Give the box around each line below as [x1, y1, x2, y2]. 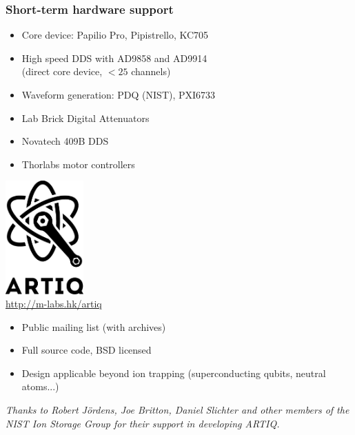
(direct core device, [21, 64, 103, 79]
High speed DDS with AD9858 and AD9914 [21, 50, 207, 65]
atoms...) [21, 379, 59, 394]
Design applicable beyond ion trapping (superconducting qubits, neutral [21, 365, 326, 380]
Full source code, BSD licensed [21, 343, 152, 357]
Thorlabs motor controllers [21, 156, 135, 171]
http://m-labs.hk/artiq [6, 296, 102, 311]
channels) [131, 64, 171, 79]
